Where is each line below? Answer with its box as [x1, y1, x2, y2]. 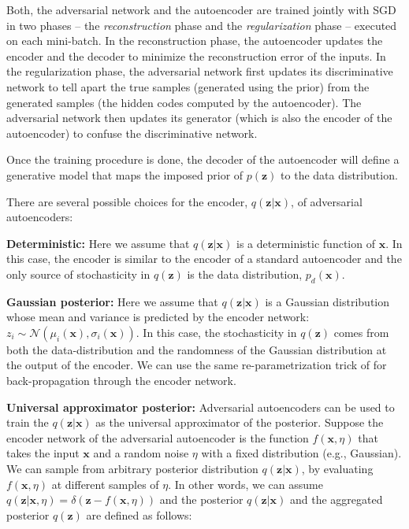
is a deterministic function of [236, 235, 375, 251]
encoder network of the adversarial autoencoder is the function [6, 429, 309, 446]
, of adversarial [291, 193, 363, 209]
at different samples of [51, 475, 159, 492]
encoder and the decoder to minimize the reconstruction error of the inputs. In [6, 47, 386, 64]
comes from [333, 324, 389, 340]
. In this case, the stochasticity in [136, 324, 297, 340]
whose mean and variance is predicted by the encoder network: [6, 309, 310, 325]
